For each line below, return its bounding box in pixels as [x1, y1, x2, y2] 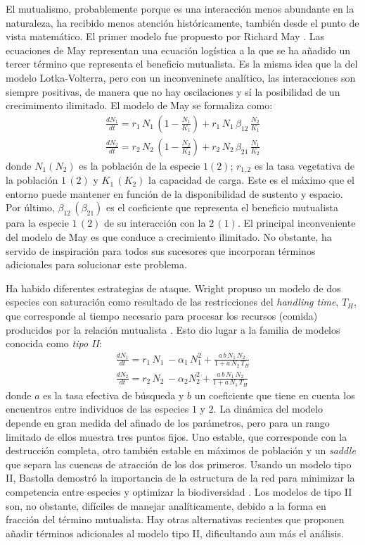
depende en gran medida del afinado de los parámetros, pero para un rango [6, 415, 330, 430]
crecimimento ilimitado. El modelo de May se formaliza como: [6, 98, 273, 113]
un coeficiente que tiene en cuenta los [194, 387, 355, 402]
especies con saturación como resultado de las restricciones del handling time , [6, 294, 339, 309]
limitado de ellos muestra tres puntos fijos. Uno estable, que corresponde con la [6, 429, 347, 444]
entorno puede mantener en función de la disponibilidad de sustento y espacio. [6, 186, 343, 201]
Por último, [6, 200, 55, 215]
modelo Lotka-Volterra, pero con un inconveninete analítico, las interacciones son [6, 70, 356, 84]
